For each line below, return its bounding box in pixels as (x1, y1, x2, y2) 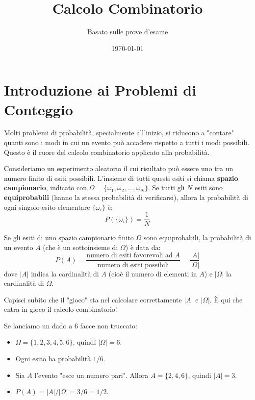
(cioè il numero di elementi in (108, 268, 197, 278)
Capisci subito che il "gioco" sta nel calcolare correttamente (4, 294, 182, 304)
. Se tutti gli (148, 182, 185, 193)
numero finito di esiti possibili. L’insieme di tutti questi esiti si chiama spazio (4, 173, 238, 183)
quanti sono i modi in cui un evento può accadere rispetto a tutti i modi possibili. (4, 137, 250, 148)
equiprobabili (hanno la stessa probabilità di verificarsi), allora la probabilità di (4, 192, 248, 202)
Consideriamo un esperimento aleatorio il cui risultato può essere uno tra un (4, 163, 233, 174)
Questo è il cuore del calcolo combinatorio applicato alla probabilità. (4, 147, 210, 157)
